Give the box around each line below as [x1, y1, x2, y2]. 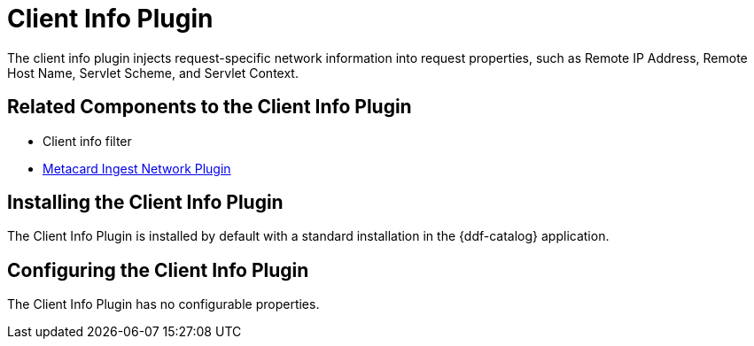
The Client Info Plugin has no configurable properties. [7, 296, 320, 312]
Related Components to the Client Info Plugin [7, 96, 412, 119]
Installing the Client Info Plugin [7, 191, 284, 214]
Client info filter [43, 133, 132, 149]
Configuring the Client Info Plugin [7, 258, 309, 281]
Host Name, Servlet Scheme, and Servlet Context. [7, 65, 299, 81]
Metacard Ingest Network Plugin [43, 160, 231, 176]
